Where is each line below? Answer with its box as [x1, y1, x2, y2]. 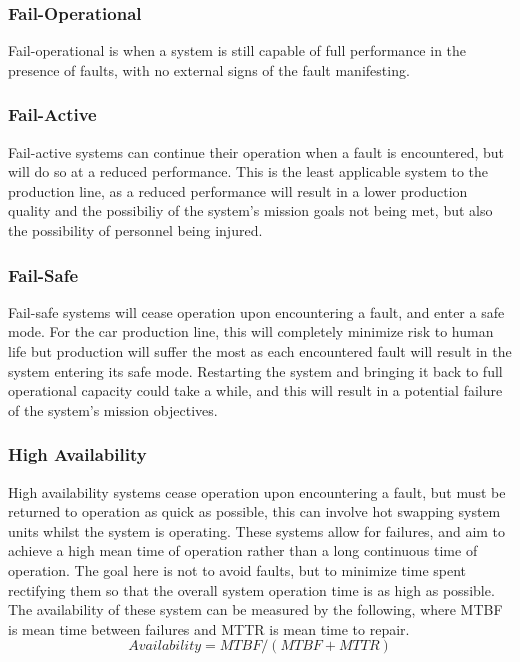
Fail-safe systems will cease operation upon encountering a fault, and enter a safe [8, 301, 505, 322]
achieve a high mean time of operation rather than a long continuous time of [8, 540, 478, 561]
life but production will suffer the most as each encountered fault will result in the [8, 341, 512, 361]
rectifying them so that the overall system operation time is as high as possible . [8, 579, 495, 600]
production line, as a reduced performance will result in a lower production [8, 180, 468, 201]
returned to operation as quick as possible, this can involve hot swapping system [8, 501, 501, 522]
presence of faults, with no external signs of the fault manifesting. [8, 59, 410, 80]
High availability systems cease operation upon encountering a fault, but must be [8, 481, 506, 502]
